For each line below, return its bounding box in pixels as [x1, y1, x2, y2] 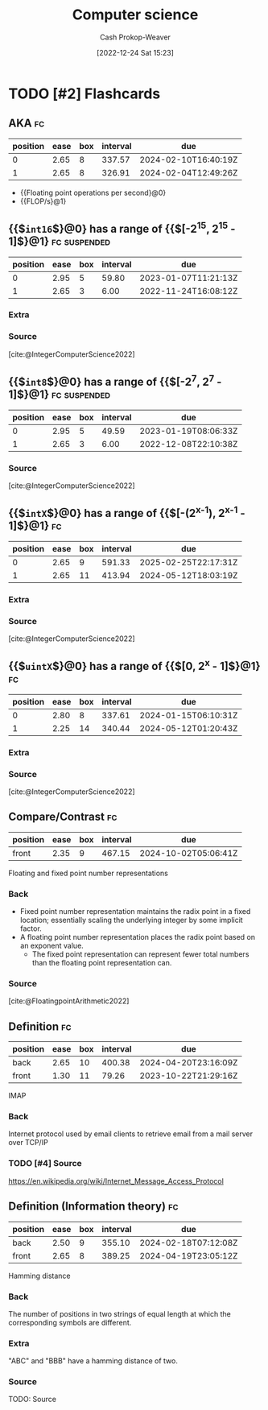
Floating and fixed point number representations [8, 868, 169, 878]
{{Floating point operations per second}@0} [19, 188, 167, 197]
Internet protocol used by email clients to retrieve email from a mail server [8, 1129, 254, 1139]
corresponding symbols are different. [8, 1317, 132, 1327]
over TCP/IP [8, 1138, 48, 1147]
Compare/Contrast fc [8, 810, 118, 824]
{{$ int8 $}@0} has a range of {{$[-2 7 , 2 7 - [8, 373, 222, 389]
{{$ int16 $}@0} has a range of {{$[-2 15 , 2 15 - [8, 220, 236, 236]
